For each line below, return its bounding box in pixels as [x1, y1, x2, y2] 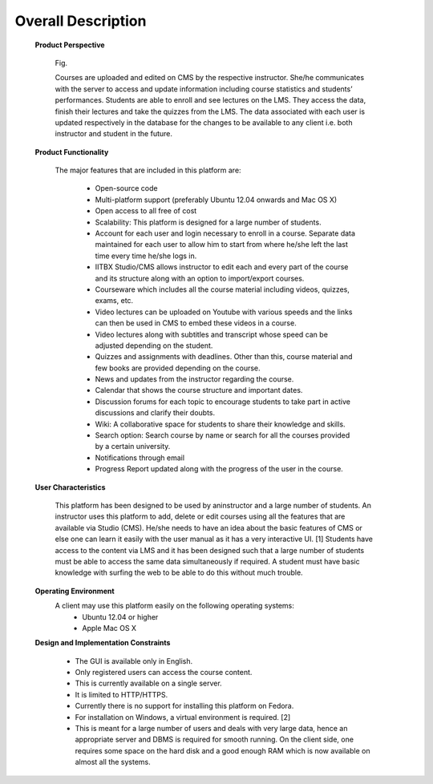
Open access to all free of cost [95, 206, 197, 216]
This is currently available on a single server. [75, 678, 222, 689]
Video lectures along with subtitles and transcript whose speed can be [95, 329, 329, 339]
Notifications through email [95, 453, 184, 463]
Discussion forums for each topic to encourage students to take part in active [95, 397, 350, 406]
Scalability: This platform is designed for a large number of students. [95, 217, 322, 227]
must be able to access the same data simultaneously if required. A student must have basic [55, 556, 360, 566]
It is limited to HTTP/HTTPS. [75, 689, 168, 699]
